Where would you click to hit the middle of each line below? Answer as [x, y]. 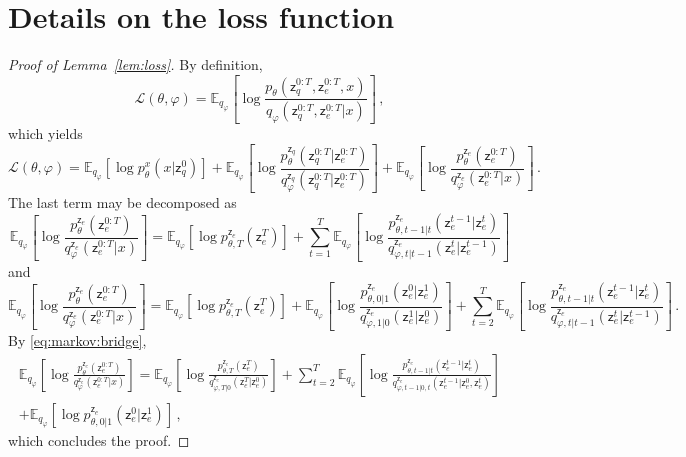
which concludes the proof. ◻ [99, 440]
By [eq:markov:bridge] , [77, 340]
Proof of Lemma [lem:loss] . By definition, [135, 64]
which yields [45, 133]
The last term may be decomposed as [122, 202]
